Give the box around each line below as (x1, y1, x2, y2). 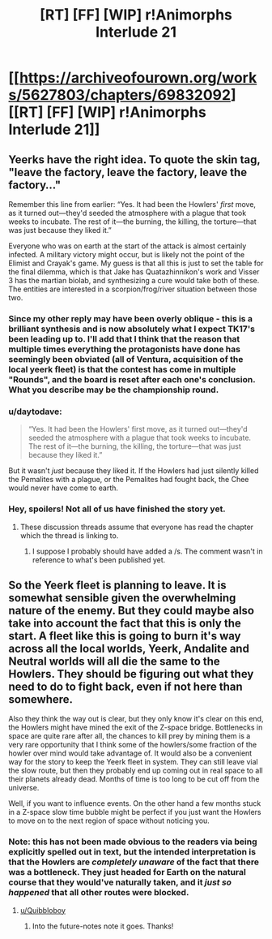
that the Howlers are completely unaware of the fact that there (8, 856, 259, 868)
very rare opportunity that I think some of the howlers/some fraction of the (8, 740, 257, 750)
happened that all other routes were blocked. (8, 887, 189, 898)
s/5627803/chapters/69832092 (8, 86, 232, 105)
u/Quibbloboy (19, 905, 66, 915)
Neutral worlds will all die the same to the (8, 654, 220, 668)
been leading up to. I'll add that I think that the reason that (8, 333, 240, 344)
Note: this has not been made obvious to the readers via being (8, 836, 257, 847)
